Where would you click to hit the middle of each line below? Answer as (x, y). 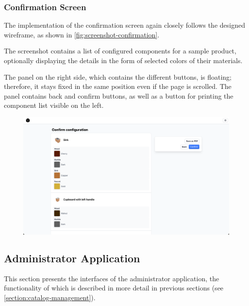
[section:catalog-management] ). (50, 297)
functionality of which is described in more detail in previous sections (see (114, 288)
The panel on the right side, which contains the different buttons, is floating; (118, 76)
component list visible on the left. (54, 105)
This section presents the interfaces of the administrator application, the (112, 278)
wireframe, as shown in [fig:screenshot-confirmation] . (82, 34)
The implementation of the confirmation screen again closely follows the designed (124, 25)
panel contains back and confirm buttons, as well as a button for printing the (119, 95)
